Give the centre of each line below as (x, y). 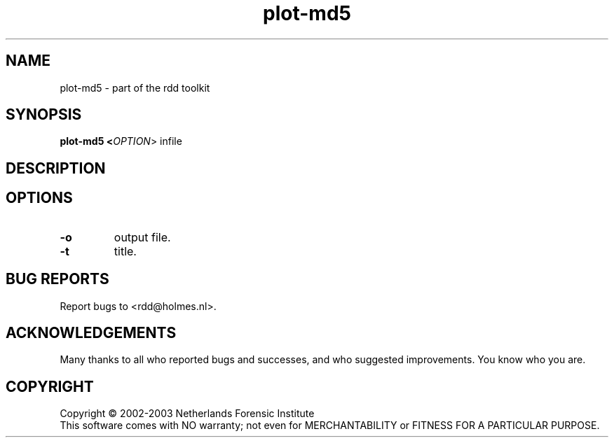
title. (125, 251)
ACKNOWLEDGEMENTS (91, 332)
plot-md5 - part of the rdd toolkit (135, 87)
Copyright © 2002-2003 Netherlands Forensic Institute (187, 414)
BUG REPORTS (57, 279)
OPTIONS (39, 198)
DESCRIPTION (56, 168)
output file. (142, 237)
